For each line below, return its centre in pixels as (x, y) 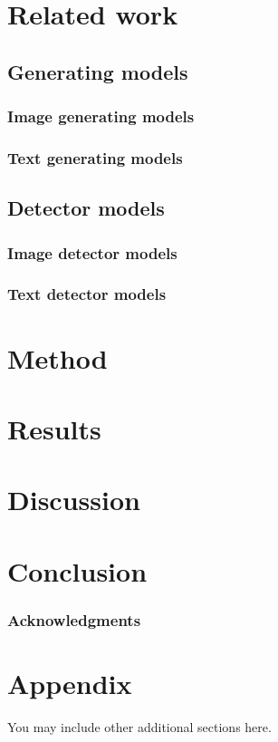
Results (54, 428)
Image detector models (92, 252)
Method (58, 357)
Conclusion (77, 570)
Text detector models (87, 294)
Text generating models (95, 157)
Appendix (70, 683)
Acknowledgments (74, 619)
